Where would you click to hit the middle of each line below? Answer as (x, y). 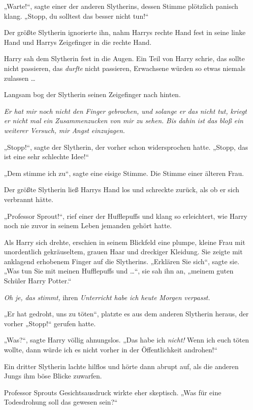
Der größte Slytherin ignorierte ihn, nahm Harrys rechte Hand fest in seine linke (125, 32)
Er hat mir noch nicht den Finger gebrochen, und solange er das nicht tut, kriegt (126, 111)
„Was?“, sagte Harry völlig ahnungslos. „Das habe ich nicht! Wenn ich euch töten (126, 340)
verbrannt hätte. (29, 199)
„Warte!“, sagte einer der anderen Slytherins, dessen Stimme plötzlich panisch (121, 6)
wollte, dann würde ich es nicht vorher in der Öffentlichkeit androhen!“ (111, 350)
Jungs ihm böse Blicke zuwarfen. (53, 376)
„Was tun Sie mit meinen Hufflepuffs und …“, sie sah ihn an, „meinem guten (119, 271)
